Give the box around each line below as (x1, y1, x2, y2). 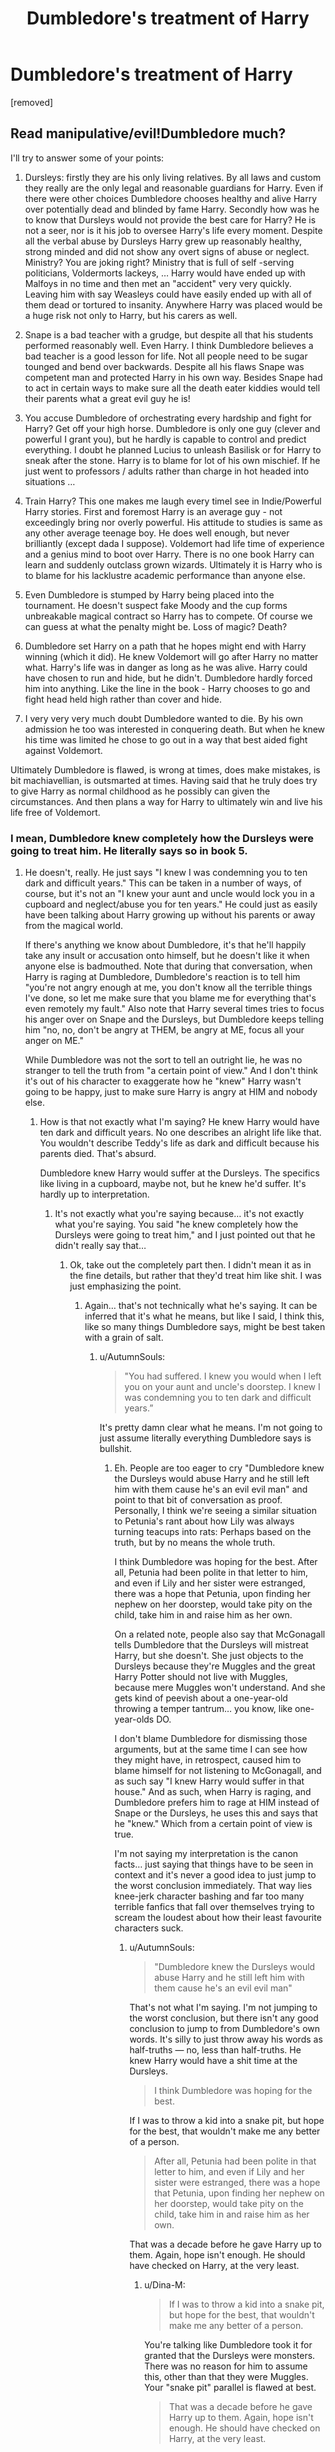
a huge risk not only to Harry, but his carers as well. (24, 309, 238, 321)
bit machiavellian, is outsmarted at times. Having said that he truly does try (10, 774, 318, 786)
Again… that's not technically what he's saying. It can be (84, 1300, 318, 1312)
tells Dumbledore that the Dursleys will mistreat (114, 1639, 309, 1651)
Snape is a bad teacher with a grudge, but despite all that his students (24, 328, 314, 341)
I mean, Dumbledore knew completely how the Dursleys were (10, 831, 315, 845)
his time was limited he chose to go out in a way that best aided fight (24, 733, 308, 746)
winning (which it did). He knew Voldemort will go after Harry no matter (24, 650, 319, 662)
